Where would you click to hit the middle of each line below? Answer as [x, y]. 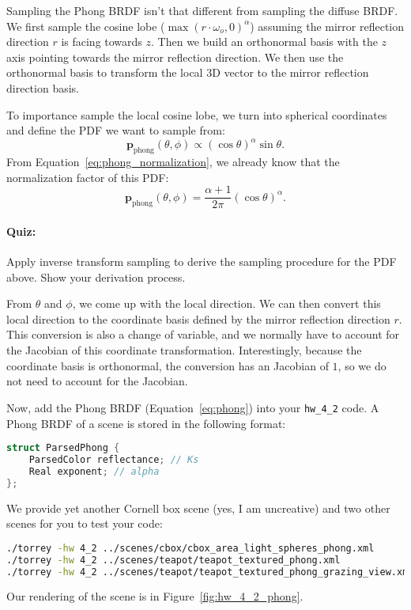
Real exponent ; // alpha [94, 471]
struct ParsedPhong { [63, 448]
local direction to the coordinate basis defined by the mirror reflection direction [198, 318]
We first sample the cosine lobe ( [86, 26]
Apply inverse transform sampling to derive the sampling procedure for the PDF [202, 261]
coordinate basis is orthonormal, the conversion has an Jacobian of [168, 365]
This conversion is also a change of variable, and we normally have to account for [203, 334]
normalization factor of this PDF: [88, 177]
